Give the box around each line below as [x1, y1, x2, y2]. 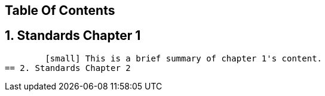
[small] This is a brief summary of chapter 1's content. [45, 53, 323, 63]
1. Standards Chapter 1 [5, 28, 141, 44]
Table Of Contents [5, 3, 115, 18]
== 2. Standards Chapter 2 [5, 63, 131, 73]
